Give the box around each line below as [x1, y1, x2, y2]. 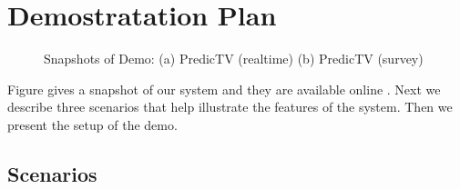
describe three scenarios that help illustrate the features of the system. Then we [7, 97, 453, 116]
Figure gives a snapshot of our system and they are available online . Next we [7, 79, 441, 98]
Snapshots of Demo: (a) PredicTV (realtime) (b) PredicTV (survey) [44, 49, 424, 68]
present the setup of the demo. [7, 114, 178, 134]
